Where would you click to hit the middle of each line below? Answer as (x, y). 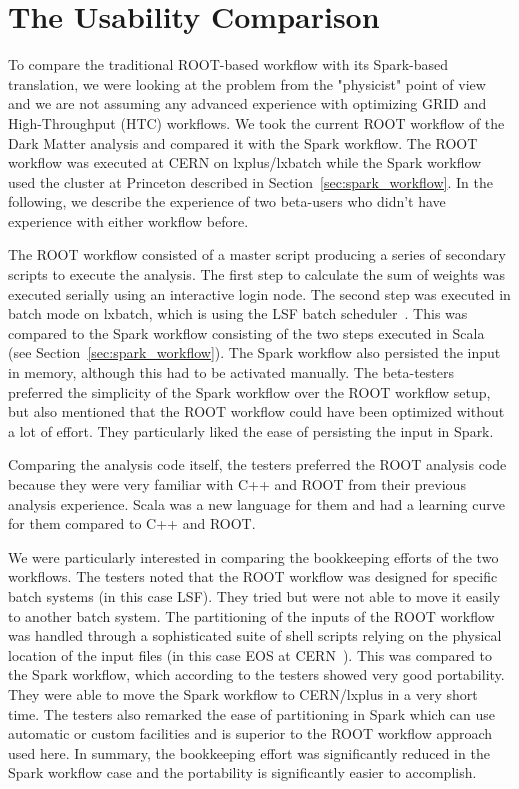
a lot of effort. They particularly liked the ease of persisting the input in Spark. (251, 430)
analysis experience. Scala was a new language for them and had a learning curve (256, 503)
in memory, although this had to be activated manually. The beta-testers (231, 372)
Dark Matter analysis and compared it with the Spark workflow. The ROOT (243, 142)
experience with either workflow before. (128, 220)
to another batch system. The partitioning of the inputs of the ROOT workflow (251, 615)
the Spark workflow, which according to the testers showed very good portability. (256, 674)
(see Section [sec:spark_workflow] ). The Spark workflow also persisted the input (254, 352)
